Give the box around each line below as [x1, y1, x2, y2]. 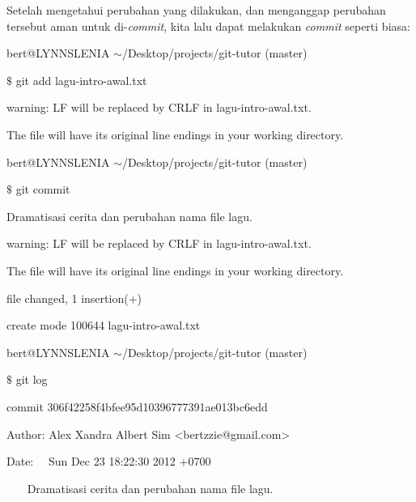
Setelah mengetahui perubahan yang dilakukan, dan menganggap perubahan [6, 2, 386, 18]
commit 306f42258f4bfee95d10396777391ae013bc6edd [6, 398, 268, 415]
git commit [15, 181, 70, 198]
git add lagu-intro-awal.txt [15, 71, 147, 88]
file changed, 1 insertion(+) [6, 289, 142, 306]
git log [15, 371, 48, 388]
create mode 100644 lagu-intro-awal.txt [6, 317, 201, 334]
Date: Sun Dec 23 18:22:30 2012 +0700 [6, 453, 211, 470]
